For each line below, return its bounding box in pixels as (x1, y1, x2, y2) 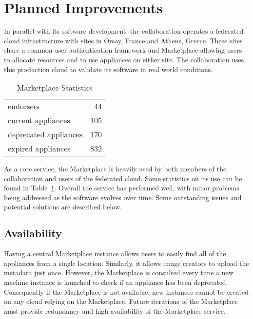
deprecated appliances (8, 129, 83, 140)
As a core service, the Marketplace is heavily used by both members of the (4, 164, 227, 174)
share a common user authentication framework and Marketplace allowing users (4, 45, 242, 55)
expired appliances (8, 143, 71, 154)
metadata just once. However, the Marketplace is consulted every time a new (4, 267, 234, 278)
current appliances (8, 114, 70, 126)
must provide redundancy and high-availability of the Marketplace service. (4, 305, 226, 316)
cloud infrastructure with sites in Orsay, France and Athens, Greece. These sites (4, 35, 243, 45)
